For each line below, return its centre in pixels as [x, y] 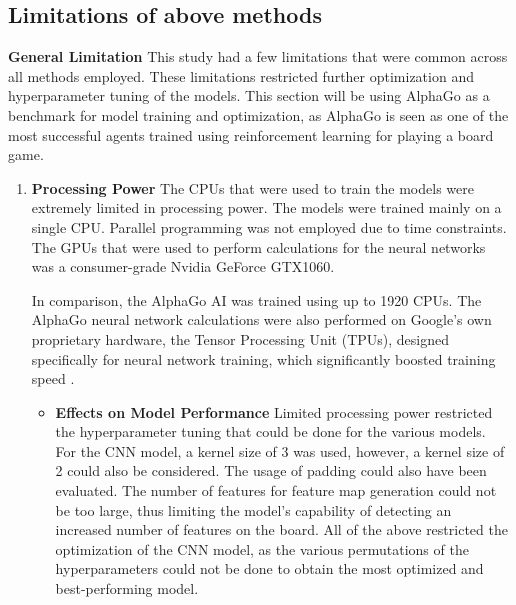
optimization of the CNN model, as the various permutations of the [262, 548]
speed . [53, 378]
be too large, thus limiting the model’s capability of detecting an [253, 509]
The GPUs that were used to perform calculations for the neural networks [258, 246]
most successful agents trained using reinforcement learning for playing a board [251, 134]
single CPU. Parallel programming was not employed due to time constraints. [269, 226]
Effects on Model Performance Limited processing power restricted [274, 411]
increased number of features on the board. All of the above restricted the [281, 529]
